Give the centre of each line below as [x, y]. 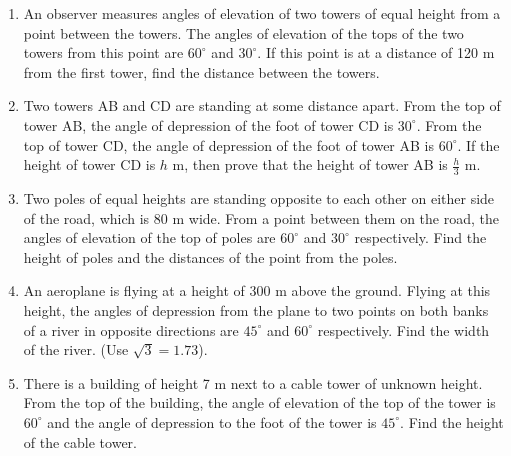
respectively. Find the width [403, 329]
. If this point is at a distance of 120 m [376, 52]
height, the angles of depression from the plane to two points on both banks [256, 309]
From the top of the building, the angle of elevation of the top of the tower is [259, 402]
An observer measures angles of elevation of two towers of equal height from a [262, 13]
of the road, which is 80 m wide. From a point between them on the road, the [261, 217]
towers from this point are [103, 52]
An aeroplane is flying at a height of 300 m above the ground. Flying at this [257, 290]
